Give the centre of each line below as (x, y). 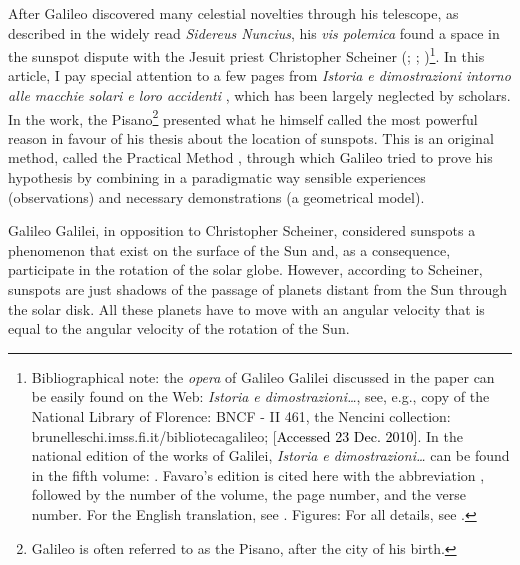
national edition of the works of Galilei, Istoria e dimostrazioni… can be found (270, 455)
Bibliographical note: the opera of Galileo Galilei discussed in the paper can (263, 376)
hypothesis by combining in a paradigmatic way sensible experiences (217, 177)
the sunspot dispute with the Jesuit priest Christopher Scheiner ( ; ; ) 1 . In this (246, 54)
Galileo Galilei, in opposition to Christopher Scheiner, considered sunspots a (242, 230)
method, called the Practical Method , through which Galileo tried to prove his (250, 157)
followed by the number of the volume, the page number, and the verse (248, 494)
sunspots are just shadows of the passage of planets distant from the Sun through (258, 289)
